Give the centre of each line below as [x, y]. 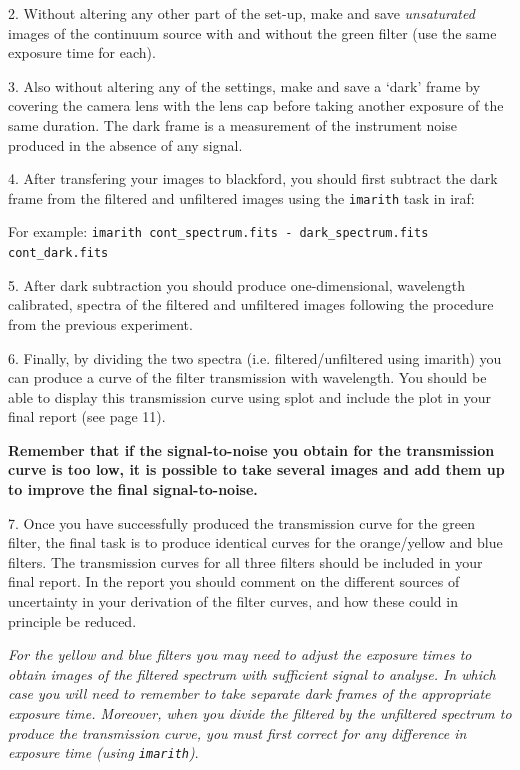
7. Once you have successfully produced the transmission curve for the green [241, 522]
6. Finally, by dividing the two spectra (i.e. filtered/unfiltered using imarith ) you [255, 357]
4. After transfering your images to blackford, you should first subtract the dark [253, 178]
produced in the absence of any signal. [125, 144]
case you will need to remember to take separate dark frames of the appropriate [249, 693]
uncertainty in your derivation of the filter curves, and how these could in [233, 601]
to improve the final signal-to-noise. [133, 489]
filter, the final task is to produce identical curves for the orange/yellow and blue [255, 542]
